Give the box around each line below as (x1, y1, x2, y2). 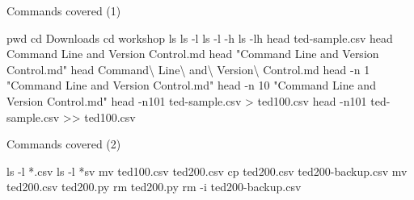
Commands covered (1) (6, 2, 121, 19)
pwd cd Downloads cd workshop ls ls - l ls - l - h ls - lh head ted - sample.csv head (6, 29, 393, 46)
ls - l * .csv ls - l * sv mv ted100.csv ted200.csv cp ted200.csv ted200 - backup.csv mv (6, 162, 408, 179)
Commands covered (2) (6, 135, 121, 152)
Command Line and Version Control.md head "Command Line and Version (6, 45, 379, 62)
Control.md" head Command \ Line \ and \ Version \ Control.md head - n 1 (6, 60, 370, 77)
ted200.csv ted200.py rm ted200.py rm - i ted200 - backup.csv (6, 178, 302, 195)
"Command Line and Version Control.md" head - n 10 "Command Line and (6, 77, 376, 94)
